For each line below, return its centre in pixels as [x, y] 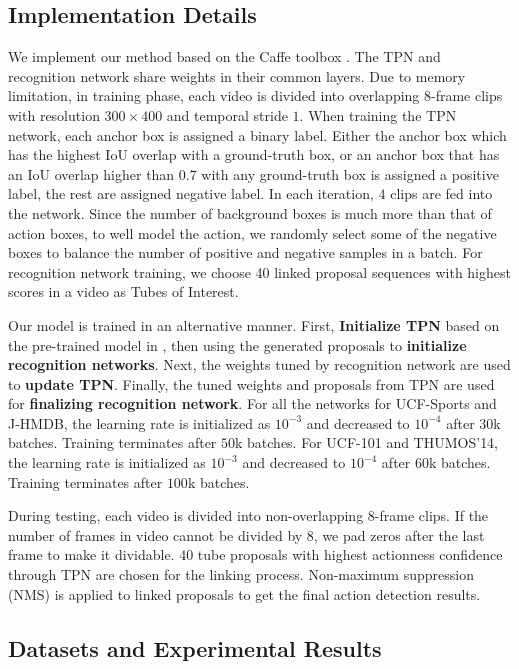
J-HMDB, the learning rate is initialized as [139, 422]
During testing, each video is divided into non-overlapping [186, 515]
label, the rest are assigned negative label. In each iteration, [191, 193]
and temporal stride [227, 114]
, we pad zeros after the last [399, 534]
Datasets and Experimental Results [195, 647]
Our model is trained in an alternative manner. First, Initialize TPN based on [254, 324]
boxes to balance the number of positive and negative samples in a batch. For [245, 252]
